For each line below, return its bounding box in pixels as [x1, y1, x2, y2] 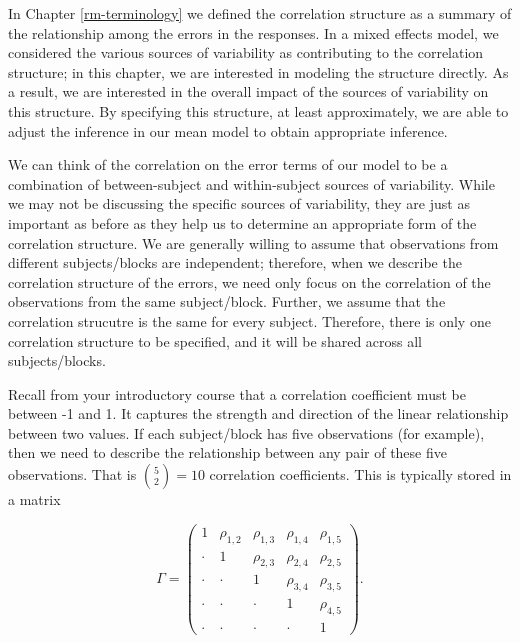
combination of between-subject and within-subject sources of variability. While [8, 173, 495, 194]
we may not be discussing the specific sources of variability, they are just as [8, 193, 470, 214]
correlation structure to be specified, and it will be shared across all [8, 330, 423, 351]
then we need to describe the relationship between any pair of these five [8, 442, 447, 463]
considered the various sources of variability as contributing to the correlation [8, 42, 484, 63]
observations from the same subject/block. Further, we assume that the [8, 291, 446, 312]
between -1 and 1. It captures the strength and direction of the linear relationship [8, 403, 509, 424]
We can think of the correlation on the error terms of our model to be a [8, 154, 448, 175]
